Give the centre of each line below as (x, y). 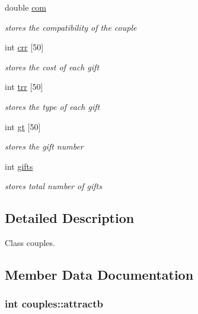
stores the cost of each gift (52, 67)
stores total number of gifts (53, 186)
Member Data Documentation (99, 275)
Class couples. (30, 243)
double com (26, 7)
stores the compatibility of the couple (71, 27)
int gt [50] (23, 126)
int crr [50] (24, 47)
